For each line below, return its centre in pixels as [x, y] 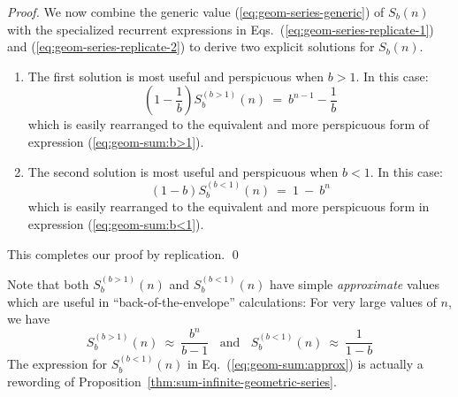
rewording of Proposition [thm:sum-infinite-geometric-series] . [172, 381]
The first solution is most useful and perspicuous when [176, 76]
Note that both [48, 283]
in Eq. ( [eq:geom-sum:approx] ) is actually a [305, 364]
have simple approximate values [355, 283]
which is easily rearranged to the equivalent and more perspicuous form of [229, 124]
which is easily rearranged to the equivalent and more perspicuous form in [229, 206]
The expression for [57, 364]
